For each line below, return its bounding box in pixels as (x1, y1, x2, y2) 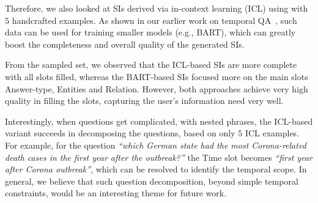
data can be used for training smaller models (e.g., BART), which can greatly (5, 26, 296, 39)
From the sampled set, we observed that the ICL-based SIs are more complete (5, 58, 297, 71)
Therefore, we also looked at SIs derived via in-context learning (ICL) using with (5, 2, 308, 14)
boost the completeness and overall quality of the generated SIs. (5, 37, 245, 50)
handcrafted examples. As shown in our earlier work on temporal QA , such (12, 13, 297, 26)
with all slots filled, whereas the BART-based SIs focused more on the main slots (5, 70, 308, 83)
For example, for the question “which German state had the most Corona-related (5, 138, 306, 151)
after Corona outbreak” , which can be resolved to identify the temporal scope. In (5, 163, 307, 175)
